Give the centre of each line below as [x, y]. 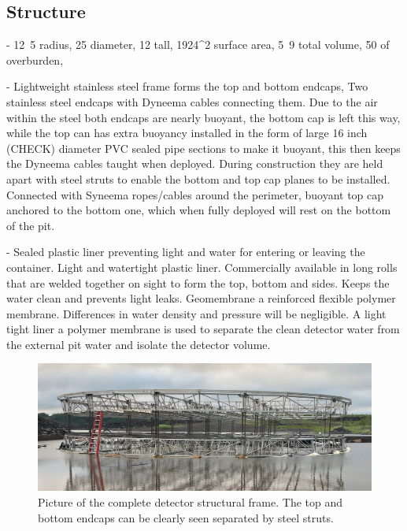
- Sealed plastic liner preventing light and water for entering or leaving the [186, 252]
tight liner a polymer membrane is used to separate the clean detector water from [203, 329]
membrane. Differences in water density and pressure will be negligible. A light [196, 313]
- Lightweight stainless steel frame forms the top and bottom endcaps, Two [187, 86]
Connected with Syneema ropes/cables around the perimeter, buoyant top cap [195, 194]
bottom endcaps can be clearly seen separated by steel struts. [186, 517]
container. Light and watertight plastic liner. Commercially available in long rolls [202, 267]
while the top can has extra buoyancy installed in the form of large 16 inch [187, 133]
